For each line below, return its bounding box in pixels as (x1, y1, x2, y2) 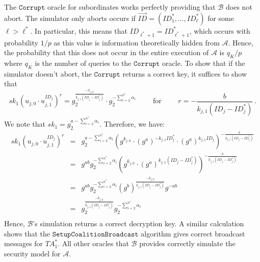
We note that (4, 118, 45, 129)
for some (207, 12, 234, 23)
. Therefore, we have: (99, 118, 165, 129)
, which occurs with (189, 25, 250, 36)
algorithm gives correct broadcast (141, 228, 245, 239)
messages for (4, 238, 43, 249)
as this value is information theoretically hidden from (54, 37, 220, 47)
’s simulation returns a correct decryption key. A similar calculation (33, 218, 244, 228)
